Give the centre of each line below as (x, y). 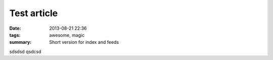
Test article (34, 13)
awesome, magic (67, 35)
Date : (15, 28)
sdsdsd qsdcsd (25, 51)
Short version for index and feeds (84, 42)
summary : (20, 42)
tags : (15, 35)
